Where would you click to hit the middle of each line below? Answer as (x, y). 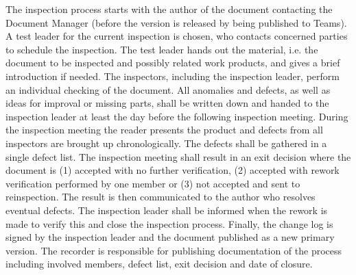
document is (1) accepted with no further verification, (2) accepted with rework (173, 170)
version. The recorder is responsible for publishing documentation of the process (174, 250)
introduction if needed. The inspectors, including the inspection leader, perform (173, 76)
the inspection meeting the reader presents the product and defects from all (164, 130)
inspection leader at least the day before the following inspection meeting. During (177, 116)
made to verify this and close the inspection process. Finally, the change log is (169, 223)
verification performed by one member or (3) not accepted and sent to (153, 183)
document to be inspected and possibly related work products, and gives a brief (173, 63)
